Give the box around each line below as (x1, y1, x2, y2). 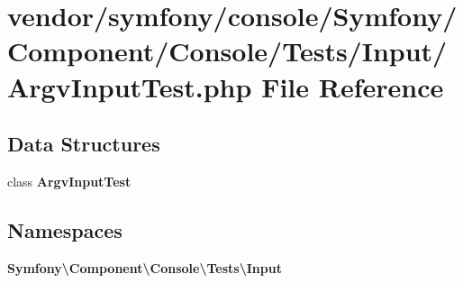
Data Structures (7, 130, 160, 158)
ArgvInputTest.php (7, 68, 252, 105)
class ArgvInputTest (7, 171, 132, 190)
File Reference (261, 68, 444, 105)
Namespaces (7, 215, 123, 243)
